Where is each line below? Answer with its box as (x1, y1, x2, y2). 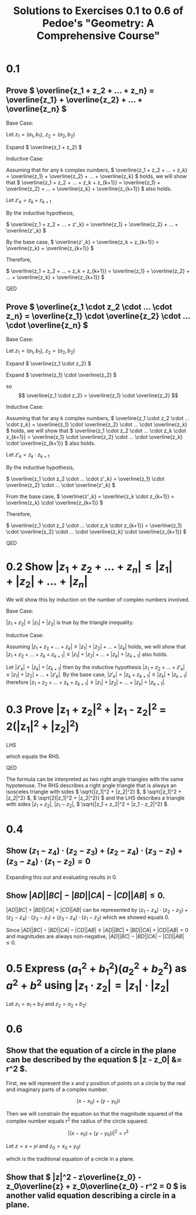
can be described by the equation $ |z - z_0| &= (6, 1055, 183, 1065)
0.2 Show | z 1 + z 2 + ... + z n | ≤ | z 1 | (6, 560, 173, 575)
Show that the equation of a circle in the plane (6, 1046, 177, 1056)
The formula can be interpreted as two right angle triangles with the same (6, 776, 184, 783)
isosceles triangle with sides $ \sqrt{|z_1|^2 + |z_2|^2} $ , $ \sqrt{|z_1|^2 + (6, 788, 182, 795)
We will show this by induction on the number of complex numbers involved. (6, 596, 190, 603)
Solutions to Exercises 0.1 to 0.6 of (13, 4, 184, 18)
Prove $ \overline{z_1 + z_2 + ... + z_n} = (6, 85, 155, 95)
